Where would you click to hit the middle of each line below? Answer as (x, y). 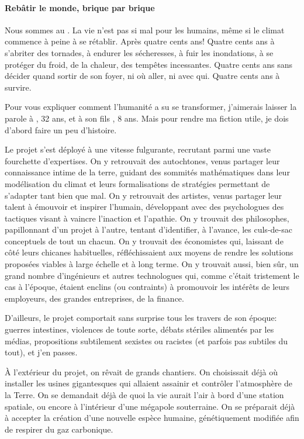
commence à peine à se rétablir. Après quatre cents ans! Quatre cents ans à (140, 41)
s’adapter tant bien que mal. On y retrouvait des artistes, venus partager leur (143, 195)
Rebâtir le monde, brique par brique (80, 7)
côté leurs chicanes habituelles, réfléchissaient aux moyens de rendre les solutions (149, 252)
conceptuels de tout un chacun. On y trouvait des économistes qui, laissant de (144, 241)
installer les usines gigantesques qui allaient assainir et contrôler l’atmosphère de (149, 383)
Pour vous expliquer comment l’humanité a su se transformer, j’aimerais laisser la (151, 107)
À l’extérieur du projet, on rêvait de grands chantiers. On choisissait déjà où (141, 371)
